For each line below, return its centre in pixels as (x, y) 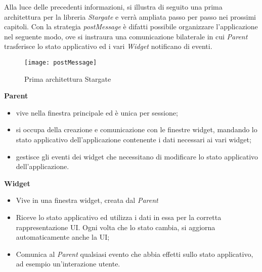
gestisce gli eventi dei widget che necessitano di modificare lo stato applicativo (137, 156)
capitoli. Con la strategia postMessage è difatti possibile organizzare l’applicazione (131, 26)
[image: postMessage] (61, 62)
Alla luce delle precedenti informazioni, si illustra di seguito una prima (113, 7)
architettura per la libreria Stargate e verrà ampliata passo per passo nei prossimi (130, 16)
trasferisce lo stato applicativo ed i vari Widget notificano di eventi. (108, 46)
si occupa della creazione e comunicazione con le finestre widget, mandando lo (137, 129)
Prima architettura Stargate (68, 78)
